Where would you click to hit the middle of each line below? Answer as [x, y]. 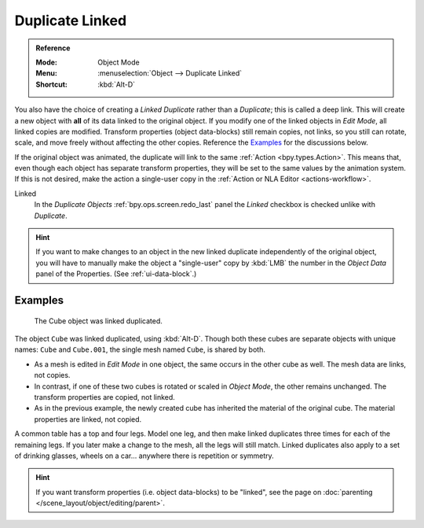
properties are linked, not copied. [88, 419]
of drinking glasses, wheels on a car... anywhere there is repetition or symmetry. [144, 456]
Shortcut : [52, 84]
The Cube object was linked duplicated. [98, 321]
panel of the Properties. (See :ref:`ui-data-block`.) [116, 274]
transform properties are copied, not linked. [105, 397]
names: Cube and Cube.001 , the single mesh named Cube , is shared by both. [140, 349]
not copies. [52, 375]
